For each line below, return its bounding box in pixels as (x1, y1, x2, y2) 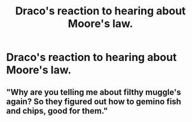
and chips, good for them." (6, 106, 108, 116)
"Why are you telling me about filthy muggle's (6, 87, 181, 97)
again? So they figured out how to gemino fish (6, 96, 181, 106)
